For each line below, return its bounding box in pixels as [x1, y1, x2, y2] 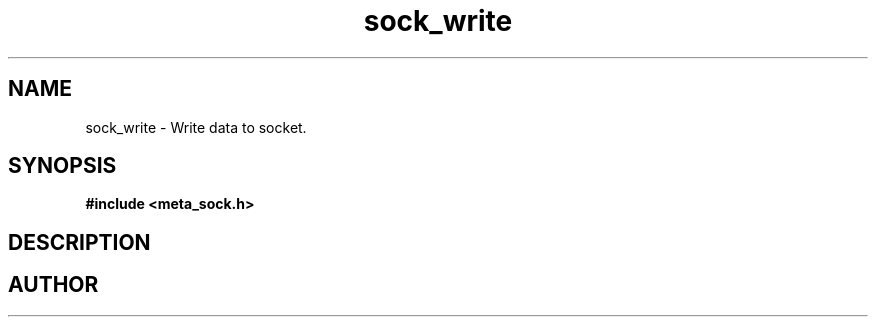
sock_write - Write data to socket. [85, 118, 307, 136]
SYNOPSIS [8, 153, 117, 179]
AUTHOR [8, 272, 99, 298]
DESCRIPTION [8, 229, 151, 255]
